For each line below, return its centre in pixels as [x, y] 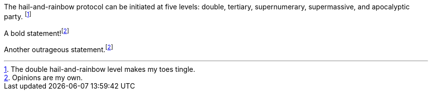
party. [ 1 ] [18, 16]
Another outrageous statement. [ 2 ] [59, 49]
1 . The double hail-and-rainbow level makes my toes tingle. [100, 69]
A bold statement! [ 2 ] [36, 32]
